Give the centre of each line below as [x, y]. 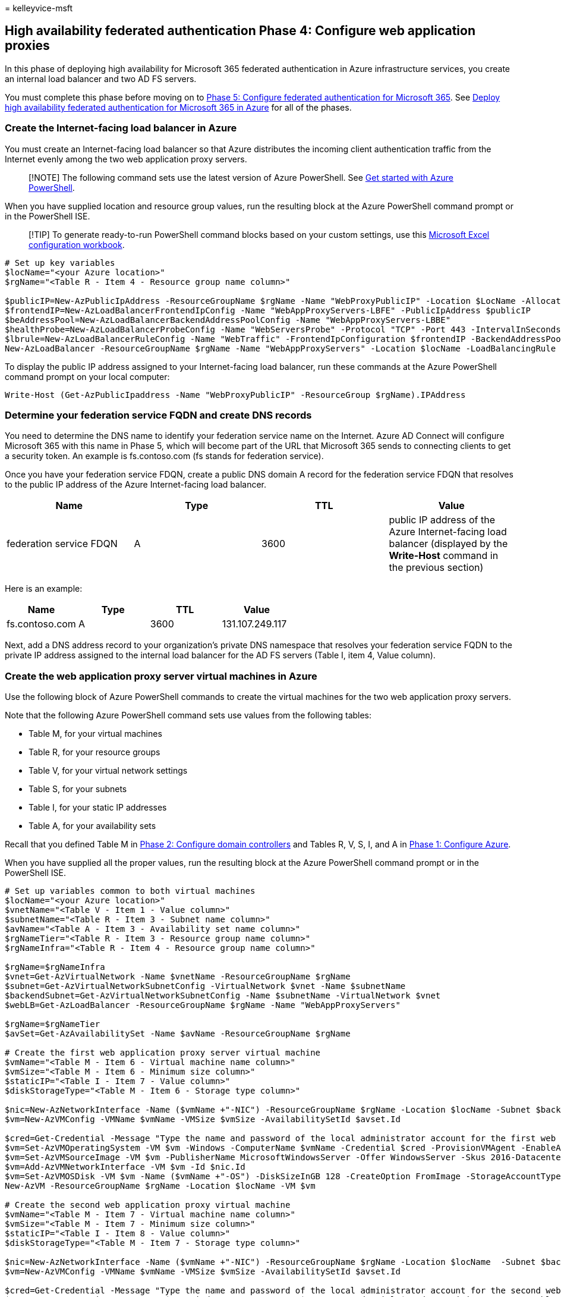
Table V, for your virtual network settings [108, 771]
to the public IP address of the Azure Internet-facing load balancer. [136, 485]
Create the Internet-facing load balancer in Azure [121, 128]
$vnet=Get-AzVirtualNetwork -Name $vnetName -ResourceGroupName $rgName [178, 977]
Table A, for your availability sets [92, 826]
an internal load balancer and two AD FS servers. [101, 78]
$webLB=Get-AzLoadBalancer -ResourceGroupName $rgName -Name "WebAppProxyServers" [203, 1005]
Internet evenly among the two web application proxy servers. [126, 159]
